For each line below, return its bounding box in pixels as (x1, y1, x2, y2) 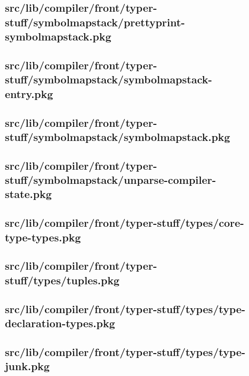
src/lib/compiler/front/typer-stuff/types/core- (5, 215, 244, 230)
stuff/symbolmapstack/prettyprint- (5, 14, 185, 29)
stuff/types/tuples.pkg (5, 272, 120, 287)
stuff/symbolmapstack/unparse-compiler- (5, 172, 216, 187)
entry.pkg (5, 86, 53, 101)
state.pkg (5, 186, 52, 201)
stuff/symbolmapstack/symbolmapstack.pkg (5, 129, 230, 144)
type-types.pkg (5, 229, 81, 244)
